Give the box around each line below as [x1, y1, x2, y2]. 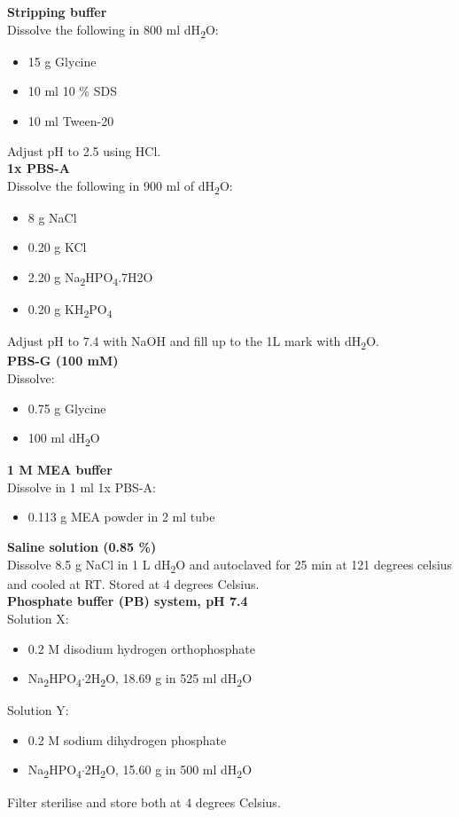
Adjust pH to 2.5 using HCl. [7, 141, 161, 160]
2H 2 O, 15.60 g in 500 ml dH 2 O [84, 760, 253, 782]
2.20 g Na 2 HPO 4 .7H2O [27, 268, 153, 288]
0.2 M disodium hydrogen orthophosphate [27, 639, 255, 657]
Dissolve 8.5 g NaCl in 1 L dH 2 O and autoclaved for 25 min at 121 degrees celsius [7, 554, 453, 576]
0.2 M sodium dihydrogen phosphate [27, 730, 227, 749]
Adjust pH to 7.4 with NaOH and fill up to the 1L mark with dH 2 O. [7, 332, 379, 353]
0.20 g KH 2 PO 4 [27, 300, 113, 320]
